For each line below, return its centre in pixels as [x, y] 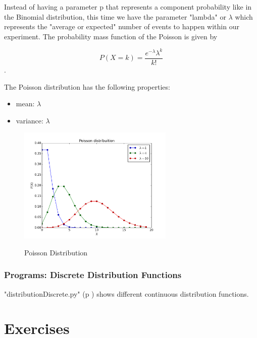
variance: [30, 120]
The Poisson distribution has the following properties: [87, 86]
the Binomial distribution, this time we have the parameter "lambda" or [115, 16]
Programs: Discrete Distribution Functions [93, 275]
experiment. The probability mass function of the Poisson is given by [111, 36]
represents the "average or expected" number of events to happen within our [122, 26]
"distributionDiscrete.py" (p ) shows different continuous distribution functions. [126, 293]
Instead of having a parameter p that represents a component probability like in [128, 7]
